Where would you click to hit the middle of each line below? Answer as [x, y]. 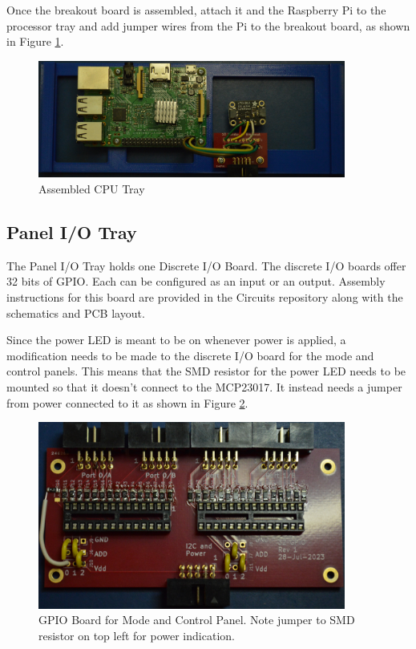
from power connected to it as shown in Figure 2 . [127, 402]
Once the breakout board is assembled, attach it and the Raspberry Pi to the [196, 10]
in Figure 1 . [35, 41]
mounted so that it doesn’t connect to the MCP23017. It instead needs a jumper [204, 387]
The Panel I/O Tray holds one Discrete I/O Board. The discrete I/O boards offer [206, 265]
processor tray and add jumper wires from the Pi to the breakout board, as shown [208, 25]
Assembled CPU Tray [92, 189]
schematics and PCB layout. [76, 312]
